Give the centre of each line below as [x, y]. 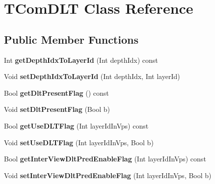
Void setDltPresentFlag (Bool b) [57, 109]
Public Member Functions [71, 39]
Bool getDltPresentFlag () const [56, 92]
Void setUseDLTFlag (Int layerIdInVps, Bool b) [79, 142]
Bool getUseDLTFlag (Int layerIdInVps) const [76, 125]
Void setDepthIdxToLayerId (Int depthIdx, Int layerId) [92, 76]
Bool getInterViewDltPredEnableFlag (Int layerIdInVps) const [105, 159]
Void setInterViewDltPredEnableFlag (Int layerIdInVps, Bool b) [108, 175]
